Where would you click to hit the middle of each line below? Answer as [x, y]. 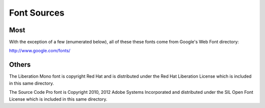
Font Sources [37, 13]
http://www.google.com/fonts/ [40, 51]
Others [20, 65]
